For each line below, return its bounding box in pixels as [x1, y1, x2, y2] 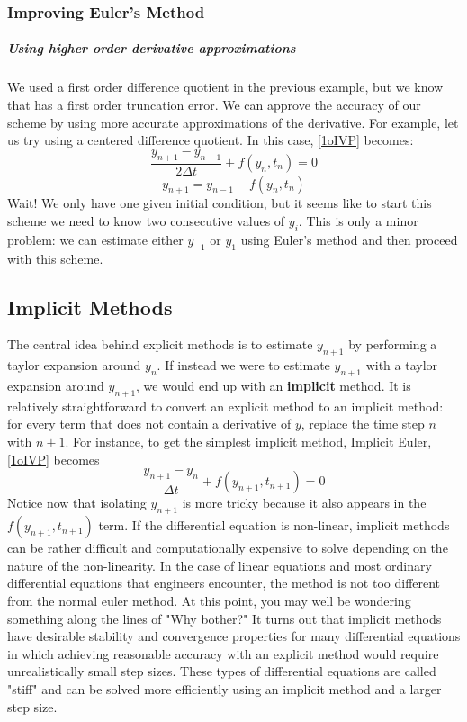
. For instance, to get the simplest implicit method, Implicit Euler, [65, 431, 432, 450]
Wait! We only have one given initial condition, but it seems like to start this [7, 194, 432, 212]
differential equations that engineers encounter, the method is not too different [7, 573, 441, 592]
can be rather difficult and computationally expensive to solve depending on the [7, 538, 448, 557]
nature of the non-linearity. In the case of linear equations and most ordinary [7, 555, 432, 574]
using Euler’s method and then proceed [240, 230, 458, 248]
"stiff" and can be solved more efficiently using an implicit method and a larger [7, 679, 442, 698]
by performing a [348, 335, 437, 354]
